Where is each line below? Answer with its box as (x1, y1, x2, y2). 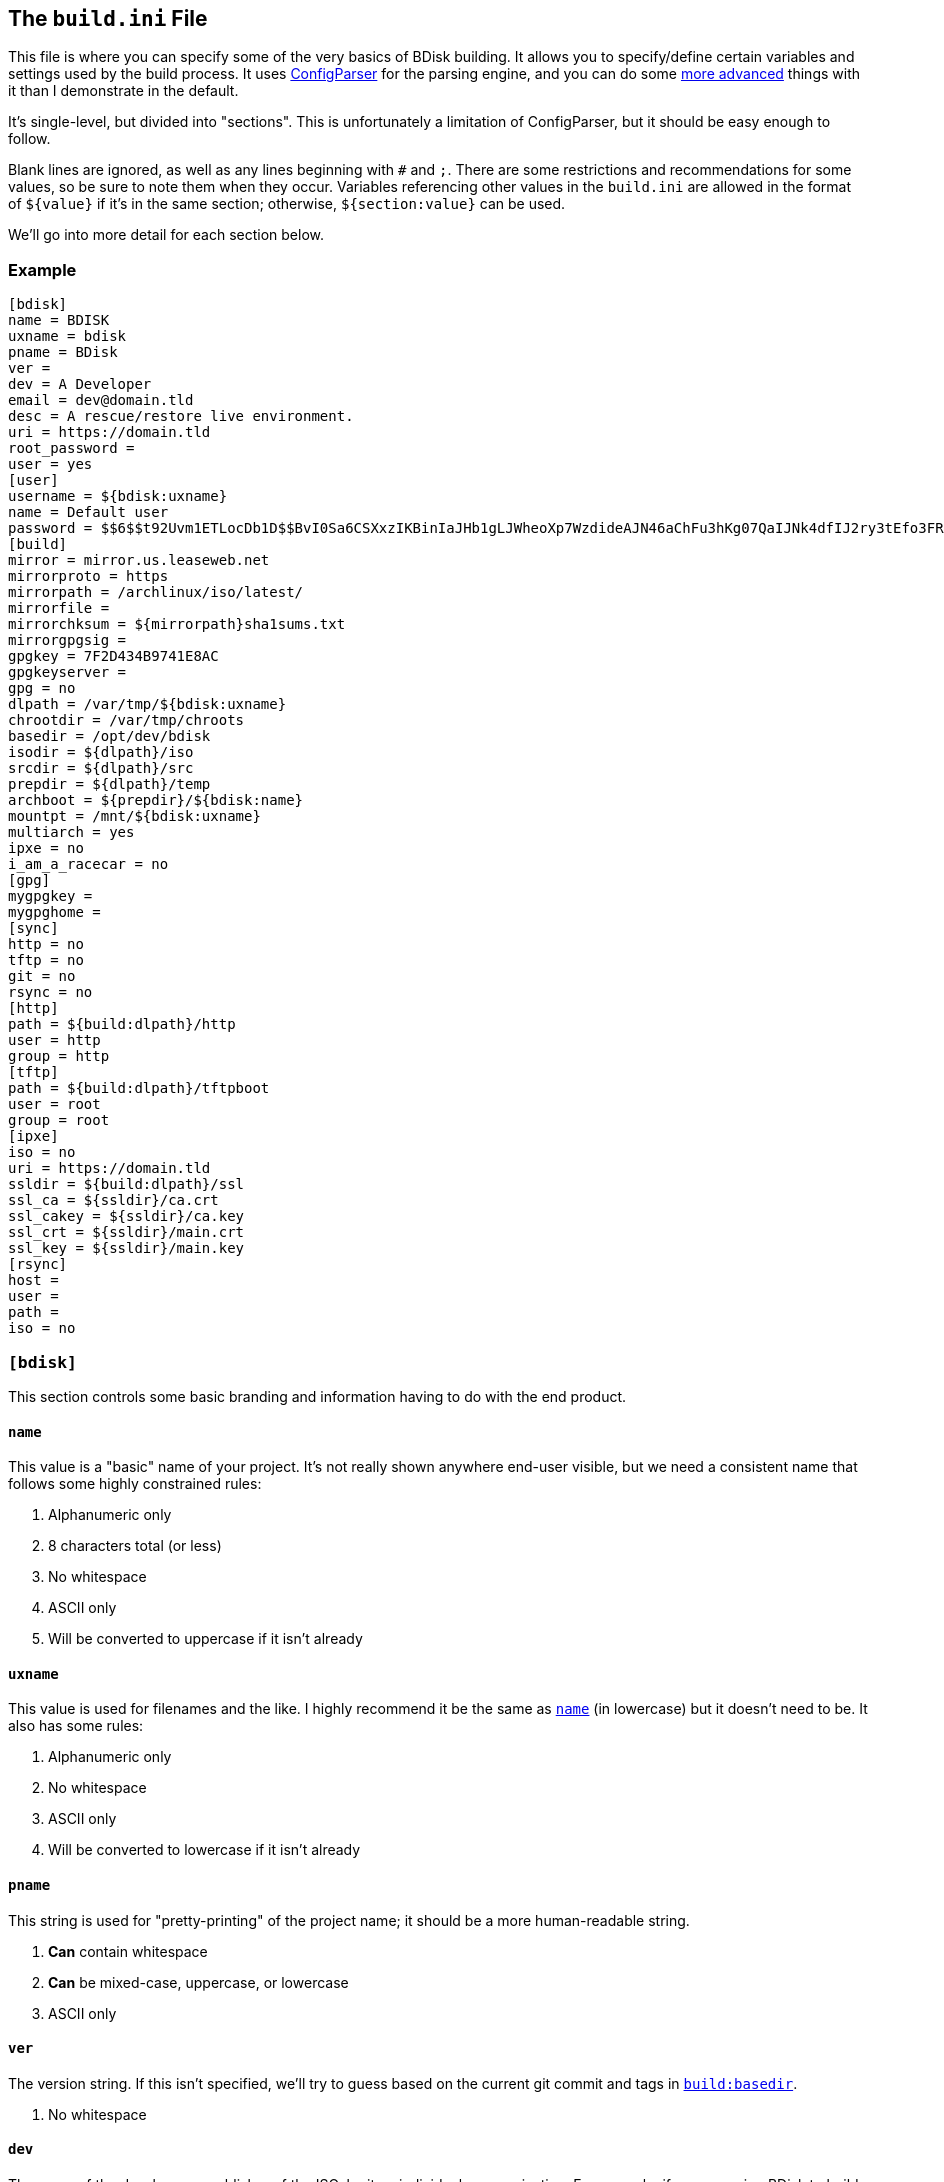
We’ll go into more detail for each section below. (8, 226, 324, 244)
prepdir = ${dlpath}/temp (8, 776, 211, 793)
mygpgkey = (8, 888, 93, 905)
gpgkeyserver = (8, 664, 127, 681)
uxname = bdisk (8, 328, 127, 345)
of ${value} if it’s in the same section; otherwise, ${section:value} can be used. (8, 195, 566, 213)
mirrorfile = (8, 600, 110, 617)
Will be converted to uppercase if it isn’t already (48, 1630, 363, 1648)
